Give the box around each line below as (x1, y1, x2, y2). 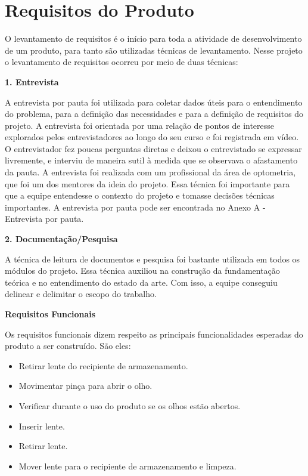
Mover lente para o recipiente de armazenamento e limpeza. (18, 459, 237, 472)
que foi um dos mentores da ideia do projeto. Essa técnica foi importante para (5, 177, 290, 190)
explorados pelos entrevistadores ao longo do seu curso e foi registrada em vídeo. (5, 131, 299, 143)
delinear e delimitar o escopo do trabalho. (5, 288, 157, 300)
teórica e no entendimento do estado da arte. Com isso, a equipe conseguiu (5, 276, 278, 288)
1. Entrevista (5, 75, 59, 88)
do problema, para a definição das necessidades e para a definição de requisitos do (5, 107, 304, 120)
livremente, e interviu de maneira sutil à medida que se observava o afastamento (5, 154, 298, 166)
